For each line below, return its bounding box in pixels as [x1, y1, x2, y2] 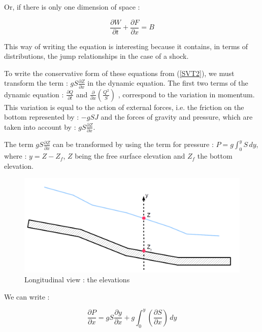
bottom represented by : [4, 112, 79, 122]
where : [4, 151, 27, 161]
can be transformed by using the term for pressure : [53, 139, 214, 150]
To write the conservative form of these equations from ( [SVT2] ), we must [4, 67, 235, 78]
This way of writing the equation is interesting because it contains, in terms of [4, 41, 248, 51]
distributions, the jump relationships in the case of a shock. [4, 51, 189, 61]
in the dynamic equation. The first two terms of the [87, 78, 248, 88]
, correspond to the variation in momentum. [118, 89, 255, 99]
